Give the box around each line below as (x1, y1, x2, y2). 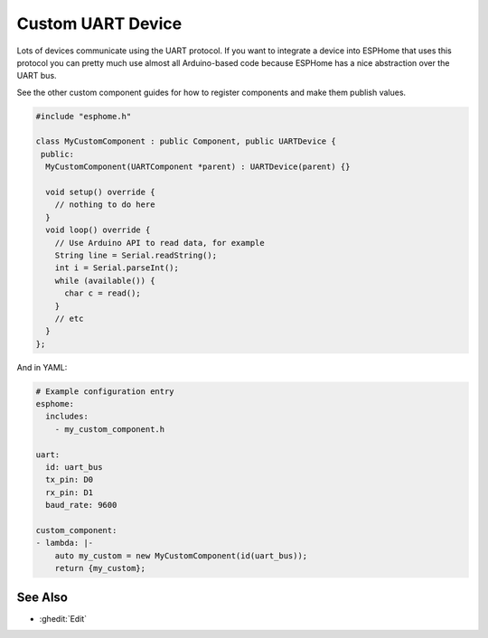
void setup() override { (45, 187, 155, 198)
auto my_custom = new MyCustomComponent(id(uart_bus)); (54, 550, 308, 560)
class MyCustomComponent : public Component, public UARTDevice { (35, 136, 336, 146)
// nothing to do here (54, 200, 155, 210)
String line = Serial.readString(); (54, 250, 217, 260)
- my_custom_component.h (54, 424, 165, 434)
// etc (54, 313, 84, 324)
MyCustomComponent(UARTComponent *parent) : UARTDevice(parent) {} (45, 162, 351, 172)
